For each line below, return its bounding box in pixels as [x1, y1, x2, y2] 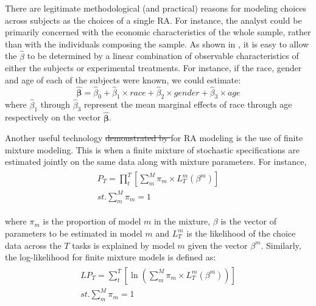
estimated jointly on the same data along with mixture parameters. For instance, [5, 155, 307, 168]
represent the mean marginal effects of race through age [84, 98, 292, 111]
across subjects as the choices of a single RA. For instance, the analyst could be [5, 13, 302, 26]
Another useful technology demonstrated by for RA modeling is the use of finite [5, 131, 303, 144]
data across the [5, 238, 61, 251]
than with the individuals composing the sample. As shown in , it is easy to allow [5, 37, 309, 50]
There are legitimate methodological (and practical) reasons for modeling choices [5, 2, 307, 14]
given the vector [188, 238, 248, 251]
